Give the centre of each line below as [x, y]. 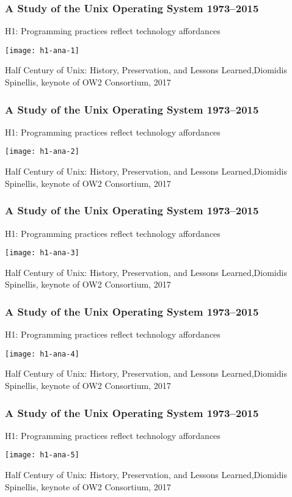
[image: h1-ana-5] [42, 455]
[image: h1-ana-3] [42, 253]
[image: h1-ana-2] [42, 152]
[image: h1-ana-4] [42, 354]
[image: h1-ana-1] [42, 50]
